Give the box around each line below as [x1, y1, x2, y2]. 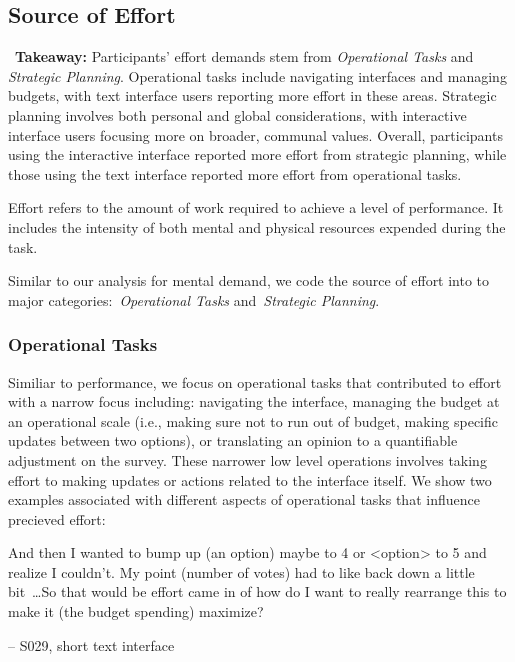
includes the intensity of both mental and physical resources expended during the [8, 216, 506, 237]
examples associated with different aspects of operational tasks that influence [8, 489, 480, 510]
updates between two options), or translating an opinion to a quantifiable [8, 430, 458, 451]
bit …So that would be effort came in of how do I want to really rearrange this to [8, 581, 507, 602]
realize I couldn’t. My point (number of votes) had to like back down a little [8, 561, 475, 582]
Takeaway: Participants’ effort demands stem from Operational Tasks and [15, 46, 474, 67]
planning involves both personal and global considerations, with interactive [8, 104, 467, 125]
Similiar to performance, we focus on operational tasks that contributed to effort [8, 371, 502, 392]
